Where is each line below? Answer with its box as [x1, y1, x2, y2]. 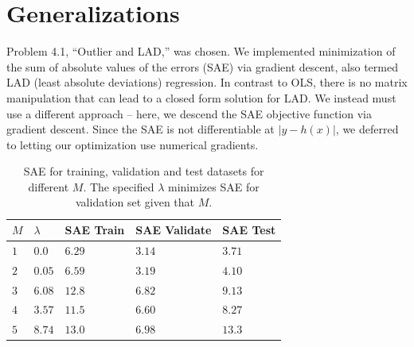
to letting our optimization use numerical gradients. [6, 136, 259, 152]
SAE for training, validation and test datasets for [23, 163, 264, 179]
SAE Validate [135, 222, 212, 238]
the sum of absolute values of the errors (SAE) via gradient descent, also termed [6, 58, 398, 75]
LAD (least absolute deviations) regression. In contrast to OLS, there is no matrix [6, 74, 408, 91]
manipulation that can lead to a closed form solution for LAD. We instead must [6, 89, 396, 106]
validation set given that [76, 194, 195, 210]
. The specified [83, 178, 154, 195]
